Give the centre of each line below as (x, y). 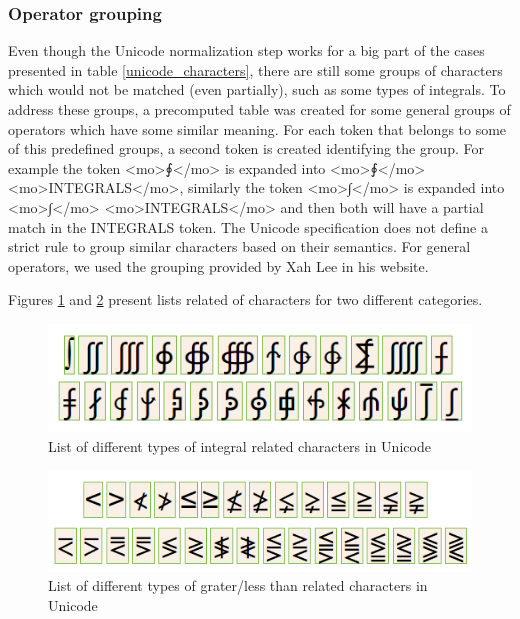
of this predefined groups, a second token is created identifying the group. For (246, 148)
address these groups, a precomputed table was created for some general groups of (259, 109)
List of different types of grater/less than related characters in (238, 585)
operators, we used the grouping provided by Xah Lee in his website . (218, 265)
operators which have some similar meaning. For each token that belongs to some (257, 128)
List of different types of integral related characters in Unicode (239, 445)
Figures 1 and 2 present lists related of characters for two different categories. (245, 299)
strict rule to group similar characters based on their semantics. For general (239, 246)
